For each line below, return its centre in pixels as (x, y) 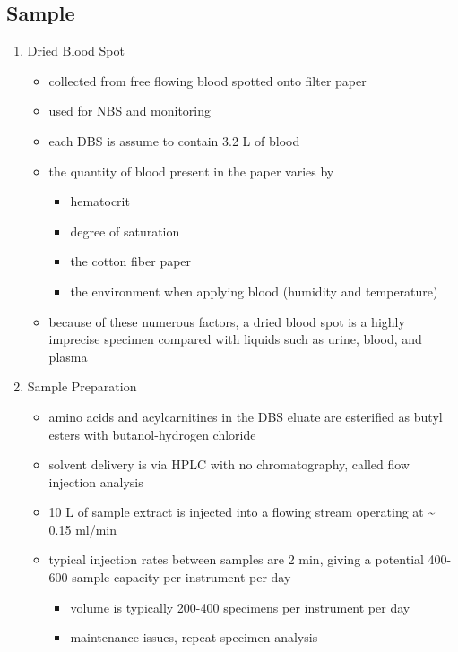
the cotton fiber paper (131, 261)
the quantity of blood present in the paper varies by (191, 171)
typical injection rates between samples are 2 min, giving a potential (236, 559)
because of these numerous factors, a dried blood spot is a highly (227, 321)
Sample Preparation (82, 386)
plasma (68, 356)
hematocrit (100, 201)
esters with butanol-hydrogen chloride (152, 434)
